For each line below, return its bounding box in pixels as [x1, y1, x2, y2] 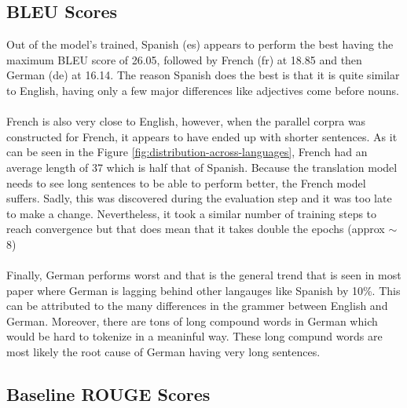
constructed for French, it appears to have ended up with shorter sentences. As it [6, 128, 398, 144]
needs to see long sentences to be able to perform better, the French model [6, 174, 366, 191]
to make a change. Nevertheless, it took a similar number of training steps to [6, 205, 377, 221]
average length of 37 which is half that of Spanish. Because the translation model [6, 158, 398, 175]
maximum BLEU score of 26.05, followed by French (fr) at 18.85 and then [6, 51, 362, 67]
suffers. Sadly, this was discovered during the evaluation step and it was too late [6, 190, 392, 206]
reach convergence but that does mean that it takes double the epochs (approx [6, 220, 385, 237]
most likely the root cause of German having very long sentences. [6, 344, 321, 360]
